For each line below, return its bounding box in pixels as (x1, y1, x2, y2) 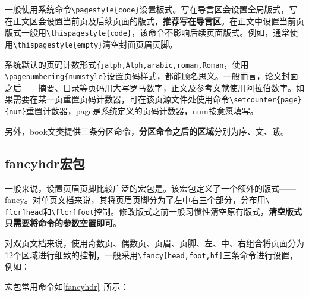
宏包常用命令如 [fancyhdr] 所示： (5, 280, 129, 292)
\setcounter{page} (229, 96, 302, 105)
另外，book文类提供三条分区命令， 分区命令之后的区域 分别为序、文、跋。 (5, 124, 289, 137)
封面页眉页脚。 (119, 37, 178, 50)
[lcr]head (5, 208, 43, 217)
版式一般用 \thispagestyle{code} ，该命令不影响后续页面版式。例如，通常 (5, 26, 290, 39)
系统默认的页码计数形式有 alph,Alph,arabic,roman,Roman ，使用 (5, 58, 249, 70)
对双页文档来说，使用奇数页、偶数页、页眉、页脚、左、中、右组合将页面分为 (5, 237, 304, 249)
